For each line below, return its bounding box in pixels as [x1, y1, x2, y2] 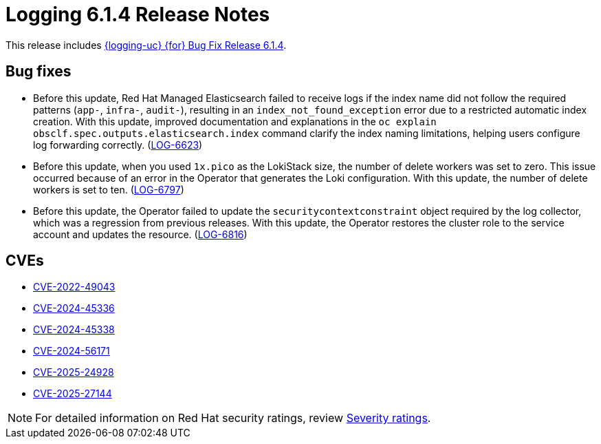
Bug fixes [6, 63, 72, 81]
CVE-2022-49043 [33, 281, 116, 293]
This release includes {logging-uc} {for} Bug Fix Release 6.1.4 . [6, 39, 287, 51]
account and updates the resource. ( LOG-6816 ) [33, 228, 248, 240]
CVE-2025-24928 [33, 366, 114, 379]
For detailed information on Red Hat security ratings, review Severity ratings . [35, 411, 431, 425]
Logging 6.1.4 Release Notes [6, 3, 270, 26]
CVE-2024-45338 [33, 324, 115, 336]
